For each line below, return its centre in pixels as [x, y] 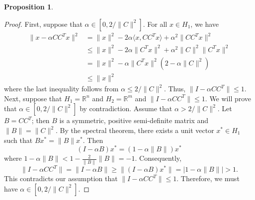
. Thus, [175, 89]
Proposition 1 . [29, 6]
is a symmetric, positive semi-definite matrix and [134, 120]
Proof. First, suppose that [43, 24]
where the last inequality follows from [61, 89]
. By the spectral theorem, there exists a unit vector [135, 130]
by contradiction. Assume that [126, 108]
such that [18, 140]
